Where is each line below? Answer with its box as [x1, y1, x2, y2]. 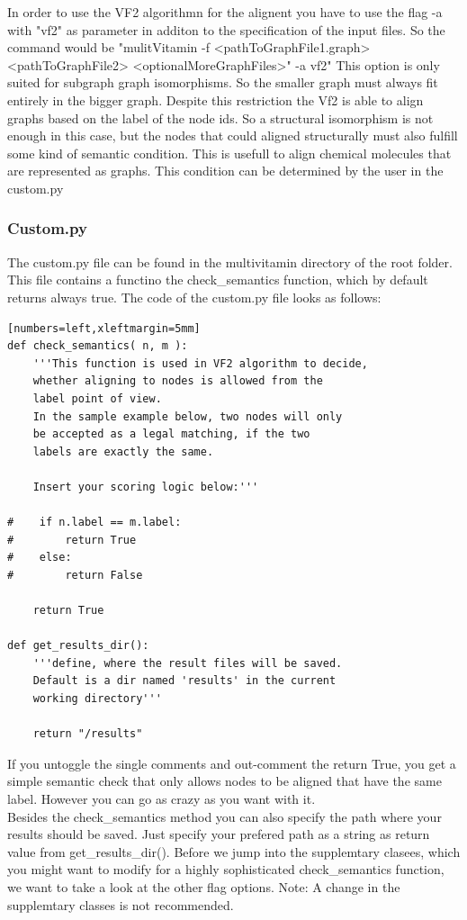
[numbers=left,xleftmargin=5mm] [7, 321, 201, 335]
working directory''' [32, 692, 162, 705]
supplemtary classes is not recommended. [7, 895, 234, 914]
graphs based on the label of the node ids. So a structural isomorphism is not [7, 108, 434, 127]
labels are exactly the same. [32, 445, 214, 458]
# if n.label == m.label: [7, 516, 182, 529]
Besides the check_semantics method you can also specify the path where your [7, 807, 442, 825]
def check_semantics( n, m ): [7, 339, 188, 353]
